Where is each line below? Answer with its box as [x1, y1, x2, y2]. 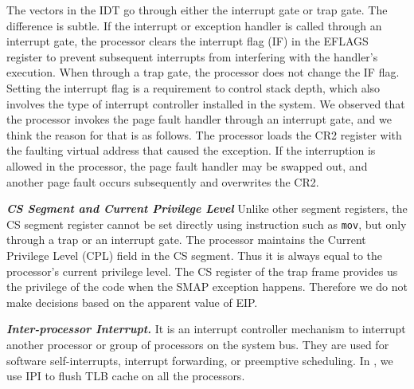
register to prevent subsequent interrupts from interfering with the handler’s [6, 48, 378, 65]
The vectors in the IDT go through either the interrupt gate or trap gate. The [6, 2, 388, 18]
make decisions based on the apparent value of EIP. [6, 293, 258, 310]
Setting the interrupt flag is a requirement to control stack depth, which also [6, 79, 381, 96]
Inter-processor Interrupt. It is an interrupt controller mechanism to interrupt [6, 320, 406, 337]
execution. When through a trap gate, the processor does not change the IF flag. [6, 64, 400, 81]
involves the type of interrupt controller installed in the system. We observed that [6, 95, 405, 112]
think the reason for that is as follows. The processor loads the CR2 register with [6, 126, 402, 143]
